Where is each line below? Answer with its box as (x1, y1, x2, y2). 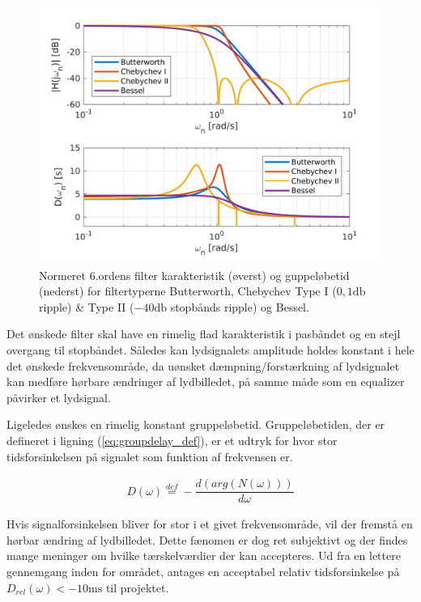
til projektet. (105, 579, 169, 596)
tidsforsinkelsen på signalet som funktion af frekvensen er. (6, 447, 293, 464)
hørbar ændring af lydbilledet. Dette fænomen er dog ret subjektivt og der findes (6, 531, 408, 548)
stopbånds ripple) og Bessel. (170, 298, 309, 315)
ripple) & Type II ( (39, 298, 134, 315)
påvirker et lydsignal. (6, 388, 111, 405)
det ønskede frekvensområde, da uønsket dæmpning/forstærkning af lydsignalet (6, 357, 400, 374)
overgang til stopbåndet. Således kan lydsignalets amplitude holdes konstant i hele (6, 341, 415, 358)
